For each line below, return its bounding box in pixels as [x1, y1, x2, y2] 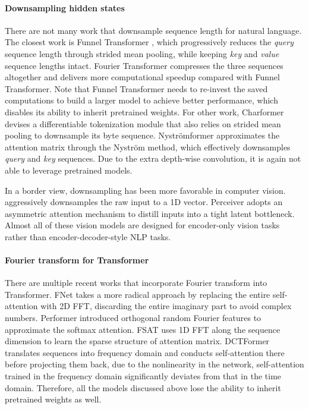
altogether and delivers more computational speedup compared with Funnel [5, 71, 280, 83]
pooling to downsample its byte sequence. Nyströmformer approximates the [5, 129, 280, 141]
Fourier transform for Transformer [5, 254, 149, 266]
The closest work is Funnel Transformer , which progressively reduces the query [5, 36, 294, 48]
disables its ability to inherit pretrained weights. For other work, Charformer [5, 105, 284, 118]
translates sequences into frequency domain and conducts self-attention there [5, 346, 285, 358]
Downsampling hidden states [5, 1, 125, 14]
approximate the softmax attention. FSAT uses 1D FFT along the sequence [5, 323, 280, 335]
